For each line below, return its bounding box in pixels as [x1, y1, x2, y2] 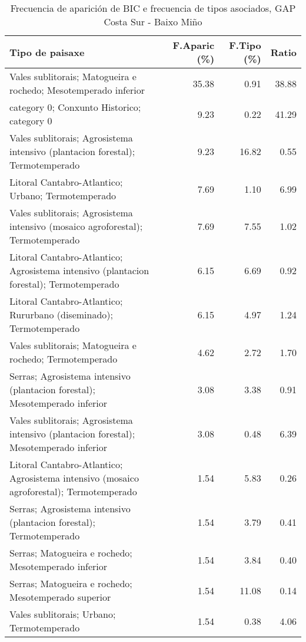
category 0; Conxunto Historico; [9, 100, 141, 114]
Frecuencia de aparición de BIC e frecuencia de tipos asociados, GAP [10, 1, 296, 15]
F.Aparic [172, 38, 215, 52]
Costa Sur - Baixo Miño [104, 15, 202, 28]
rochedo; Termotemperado [9, 352, 118, 366]
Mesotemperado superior [9, 590, 111, 604]
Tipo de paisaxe [9, 45, 85, 59]
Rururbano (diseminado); [9, 308, 114, 321]
